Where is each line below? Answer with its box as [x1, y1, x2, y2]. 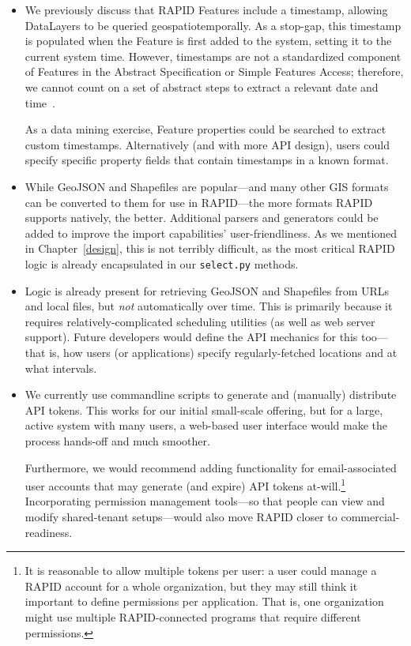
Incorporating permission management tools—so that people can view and [25, 493, 385, 509]
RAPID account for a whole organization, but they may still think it [25, 577, 358, 594]
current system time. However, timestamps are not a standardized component [25, 47, 402, 64]
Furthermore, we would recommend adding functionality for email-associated [25, 459, 397, 475]
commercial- [341, 508, 400, 524]
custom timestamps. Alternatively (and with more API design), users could [25, 136, 390, 152]
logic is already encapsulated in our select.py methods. [25, 255, 299, 272]
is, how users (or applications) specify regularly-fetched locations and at [49, 344, 398, 360]
